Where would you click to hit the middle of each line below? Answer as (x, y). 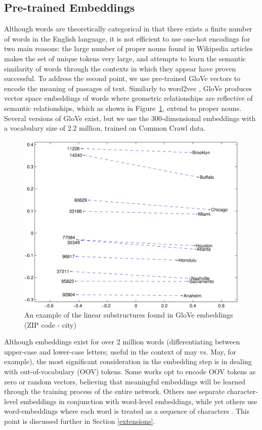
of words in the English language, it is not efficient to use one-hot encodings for (127, 38)
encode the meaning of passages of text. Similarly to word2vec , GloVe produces (128, 88)
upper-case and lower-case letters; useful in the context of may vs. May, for (120, 351)
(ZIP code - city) (50, 324)
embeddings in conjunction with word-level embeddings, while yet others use (139, 401)
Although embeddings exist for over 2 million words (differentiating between (122, 342)
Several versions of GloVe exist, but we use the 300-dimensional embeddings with (130, 118)
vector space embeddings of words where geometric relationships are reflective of (128, 98)
